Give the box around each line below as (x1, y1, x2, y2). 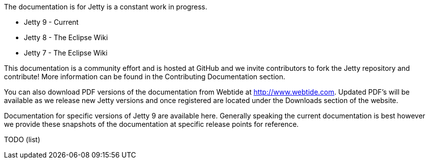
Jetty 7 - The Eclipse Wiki (24, 49, 108, 57)
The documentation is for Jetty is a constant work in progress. (4, 2, 207, 11)
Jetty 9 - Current (24, 18, 79, 26)
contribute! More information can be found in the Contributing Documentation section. (4, 72, 285, 81)
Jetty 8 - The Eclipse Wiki (24, 33, 108, 42)
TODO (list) (4, 135, 41, 144)
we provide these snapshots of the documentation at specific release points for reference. (4, 120, 299, 128)
